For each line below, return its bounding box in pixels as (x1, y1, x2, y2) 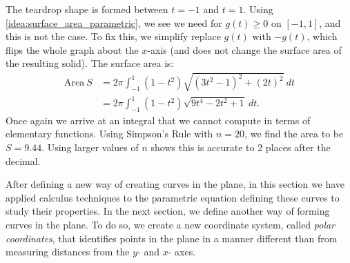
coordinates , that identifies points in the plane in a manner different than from (6, 231, 338, 245)
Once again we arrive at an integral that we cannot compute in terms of (6, 113, 311, 127)
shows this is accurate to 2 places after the (150, 140, 331, 155)
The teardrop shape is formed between (6, 2, 168, 16)
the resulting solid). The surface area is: (6, 56, 174, 70)
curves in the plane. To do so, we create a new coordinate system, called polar (6, 217, 336, 232)
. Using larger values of (41, 140, 139, 155)
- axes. (168, 244, 196, 259)
